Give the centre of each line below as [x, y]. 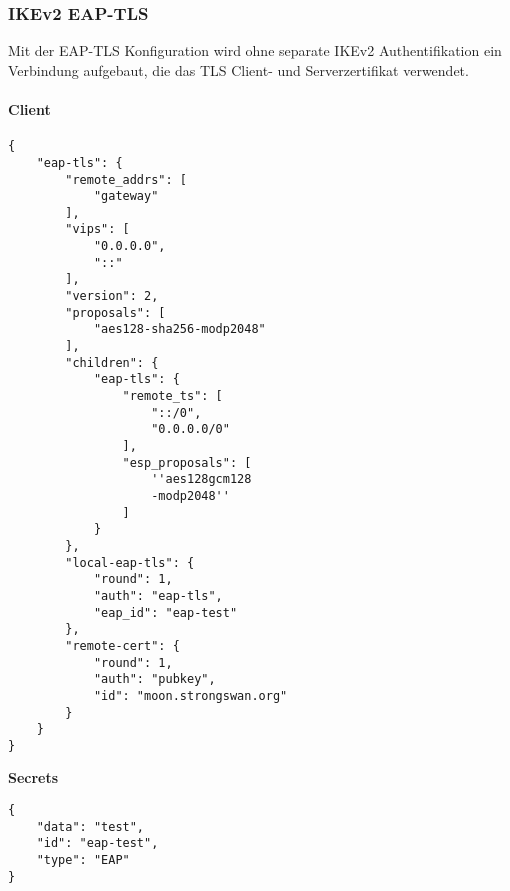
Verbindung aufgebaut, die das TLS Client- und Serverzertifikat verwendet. [238, 69]
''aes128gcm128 [201, 479]
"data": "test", [90, 826]
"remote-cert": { [122, 645]
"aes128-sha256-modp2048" [179, 329]
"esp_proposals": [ [187, 462]
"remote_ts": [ [172, 396]
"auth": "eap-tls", [158, 595]
